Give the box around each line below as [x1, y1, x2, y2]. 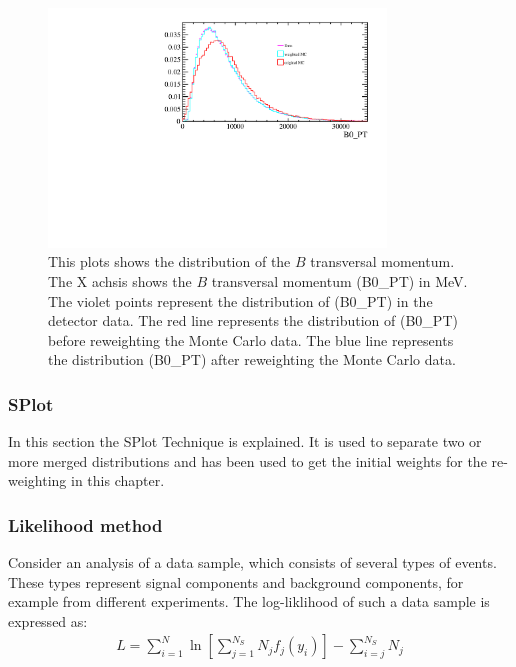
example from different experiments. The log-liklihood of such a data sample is [8, 591, 490, 612]
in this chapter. [70, 470, 165, 491]
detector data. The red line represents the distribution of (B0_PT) [48, 310, 458, 331]
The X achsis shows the [48, 270, 192, 291]
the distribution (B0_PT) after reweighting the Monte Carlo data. [48, 349, 456, 370]
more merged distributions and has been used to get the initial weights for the [8, 450, 487, 471]
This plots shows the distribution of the [48, 251, 291, 272]
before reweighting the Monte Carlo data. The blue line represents [48, 329, 454, 350]
